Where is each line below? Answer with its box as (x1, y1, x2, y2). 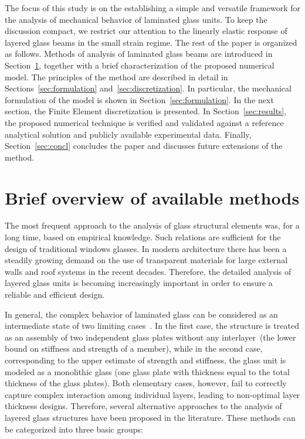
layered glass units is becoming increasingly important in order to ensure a (5, 277, 273, 289)
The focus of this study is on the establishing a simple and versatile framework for (5, 2, 300, 13)
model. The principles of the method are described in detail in (5, 70, 228, 83)
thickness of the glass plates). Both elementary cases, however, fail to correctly (5, 377, 287, 389)
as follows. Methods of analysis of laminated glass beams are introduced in (5, 47, 273, 60)
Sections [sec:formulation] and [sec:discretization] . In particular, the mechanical (5, 82, 292, 94)
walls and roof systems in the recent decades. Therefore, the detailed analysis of (5, 265, 292, 277)
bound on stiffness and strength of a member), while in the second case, (5, 342, 263, 355)
